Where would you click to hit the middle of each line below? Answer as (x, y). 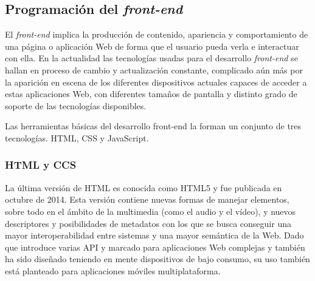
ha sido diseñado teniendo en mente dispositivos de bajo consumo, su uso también (157, 259)
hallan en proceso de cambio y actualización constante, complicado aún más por (154, 69)
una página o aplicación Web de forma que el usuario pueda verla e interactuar (152, 46)
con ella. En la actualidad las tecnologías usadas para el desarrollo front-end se (151, 58)
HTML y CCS (41, 165)
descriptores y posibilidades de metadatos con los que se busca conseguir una (148, 223)
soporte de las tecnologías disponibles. (76, 105)
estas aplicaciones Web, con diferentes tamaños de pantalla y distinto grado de (151, 94)
